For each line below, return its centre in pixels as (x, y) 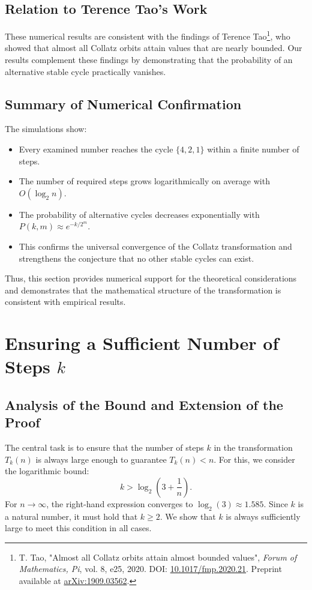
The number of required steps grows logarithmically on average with (144, 181)
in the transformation (253, 447)
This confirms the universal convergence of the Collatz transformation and (155, 246)
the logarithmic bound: (47, 471)
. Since (276, 503)
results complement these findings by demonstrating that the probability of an (149, 60)
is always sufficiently (263, 516)
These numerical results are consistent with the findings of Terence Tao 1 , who (148, 35)
